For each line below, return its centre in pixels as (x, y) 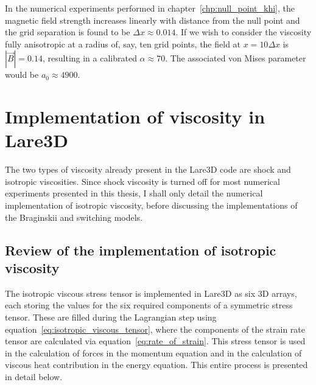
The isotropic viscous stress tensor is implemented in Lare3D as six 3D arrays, (151, 293)
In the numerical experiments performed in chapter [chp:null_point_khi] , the (150, 8)
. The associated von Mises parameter (236, 58)
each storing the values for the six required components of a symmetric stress (149, 305)
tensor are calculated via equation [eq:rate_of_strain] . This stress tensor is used (155, 341)
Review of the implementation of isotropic (141, 250)
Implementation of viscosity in (135, 116)
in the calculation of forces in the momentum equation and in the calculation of (153, 352)
